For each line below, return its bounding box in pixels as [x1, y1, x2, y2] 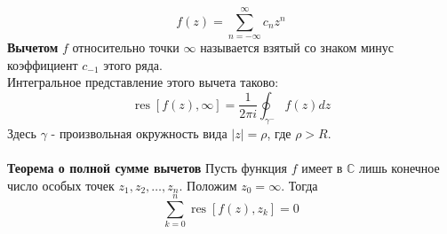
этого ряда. [103, 55, 163, 74]
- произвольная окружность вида [51, 123, 227, 142]
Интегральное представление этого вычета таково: [7, 73, 279, 91]
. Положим [179, 175, 237, 194]
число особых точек [7, 175, 115, 194]
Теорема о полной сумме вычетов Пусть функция [7, 158, 288, 176]
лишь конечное [359, 158, 440, 176]
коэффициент [7, 55, 78, 74]
